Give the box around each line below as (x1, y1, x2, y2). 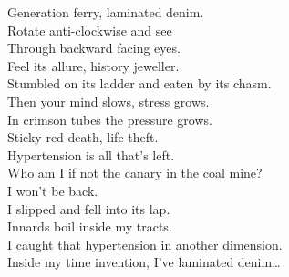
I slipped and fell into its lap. (7, 199, 170, 218)
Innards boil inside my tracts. (7, 217, 172, 236)
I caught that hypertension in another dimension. (7, 234, 283, 253)
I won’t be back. (7, 180, 98, 200)
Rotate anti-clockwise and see (7, 20, 172, 39)
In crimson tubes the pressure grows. (7, 109, 212, 128)
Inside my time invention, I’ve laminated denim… (7, 252, 281, 272)
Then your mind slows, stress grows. (7, 91, 210, 110)
